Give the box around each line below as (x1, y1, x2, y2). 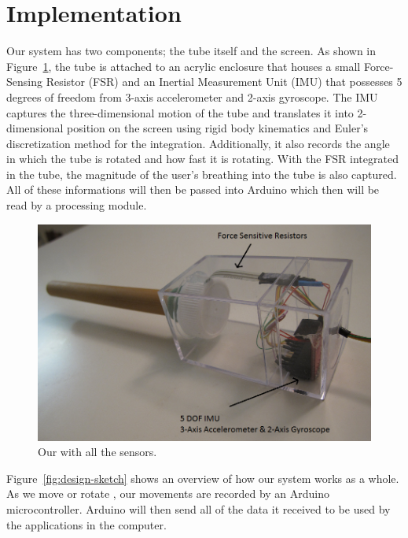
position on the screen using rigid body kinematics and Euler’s (67, 120, 369, 136)
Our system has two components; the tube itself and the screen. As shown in (6, 43, 377, 59)
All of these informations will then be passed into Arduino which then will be (6, 181, 380, 198)
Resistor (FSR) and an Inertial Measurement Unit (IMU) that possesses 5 (46, 73, 402, 90)
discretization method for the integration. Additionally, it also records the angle (6, 135, 390, 151)
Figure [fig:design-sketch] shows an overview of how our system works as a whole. (6, 469, 399, 486)
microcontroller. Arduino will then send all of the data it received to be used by (6, 500, 391, 517)
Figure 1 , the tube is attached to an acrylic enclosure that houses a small (6, 58, 361, 74)
